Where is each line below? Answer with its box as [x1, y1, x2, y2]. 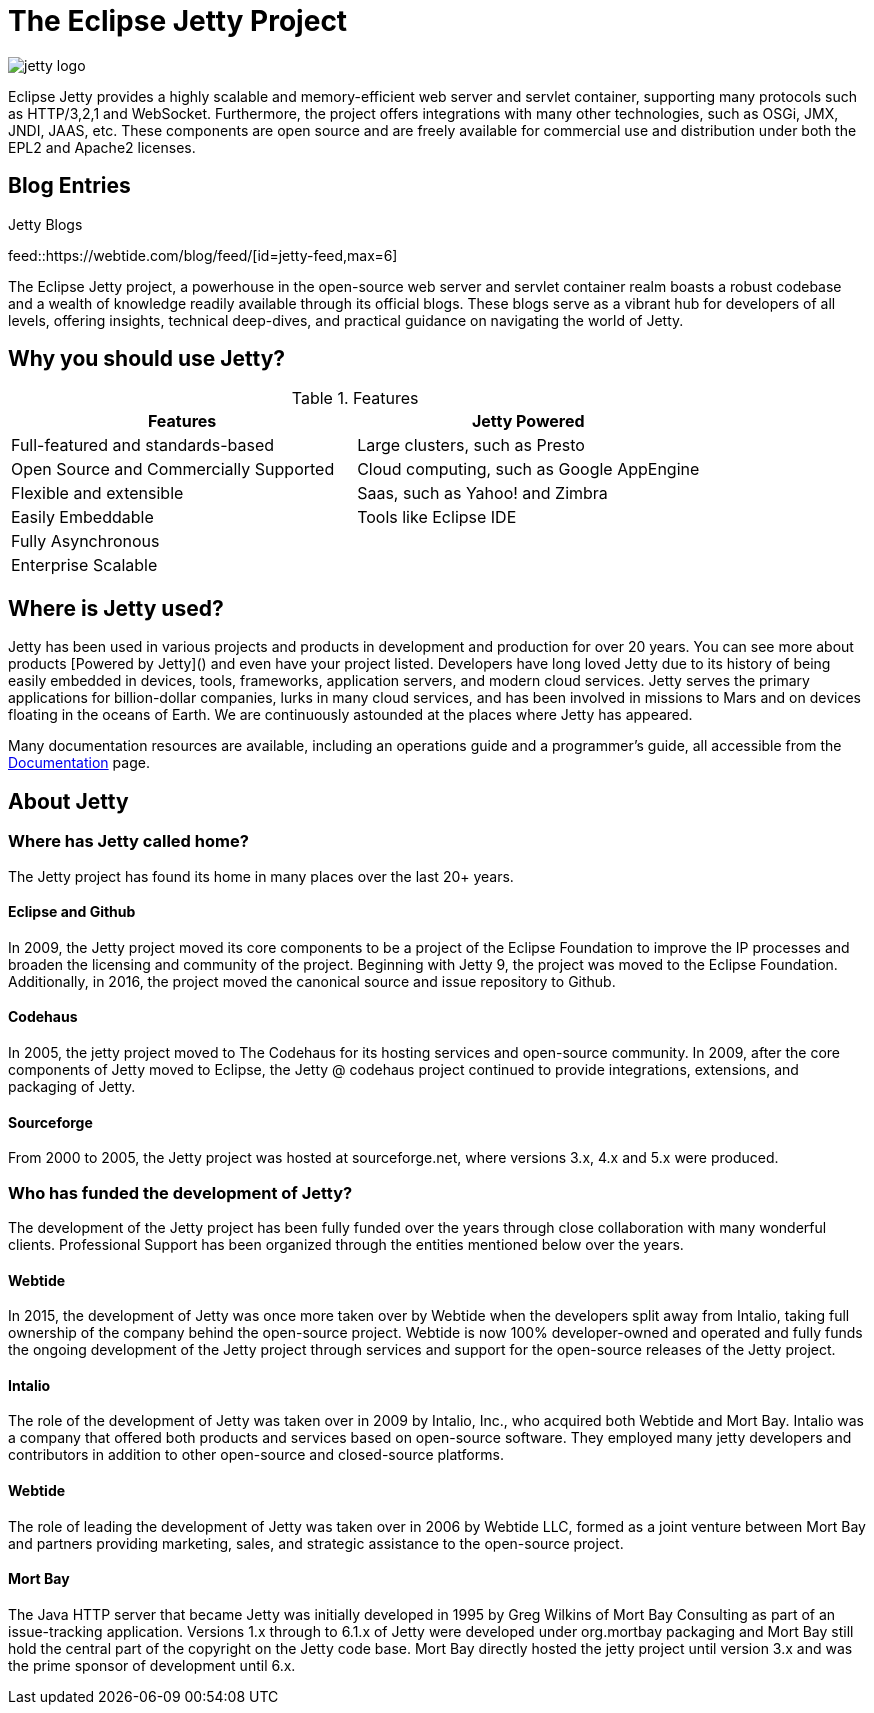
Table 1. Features [291, 388, 419, 409]
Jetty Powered [471, 411, 585, 432]
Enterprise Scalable [11, 555, 158, 576]
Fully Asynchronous [11, 531, 160, 552]
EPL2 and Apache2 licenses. [8, 138, 196, 156]
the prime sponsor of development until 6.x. [8, 1656, 296, 1674]
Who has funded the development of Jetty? [8, 1182, 353, 1203]
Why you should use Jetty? [8, 346, 286, 372]
